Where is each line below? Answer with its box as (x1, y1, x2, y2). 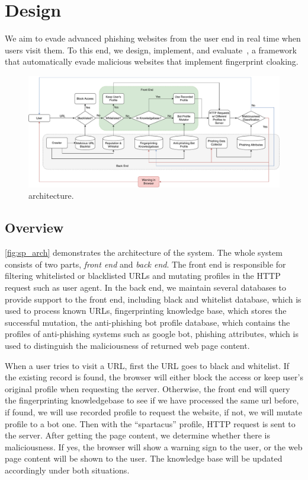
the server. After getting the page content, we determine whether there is (5, 429, 270, 441)
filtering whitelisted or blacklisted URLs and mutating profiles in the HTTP (5, 269, 281, 282)
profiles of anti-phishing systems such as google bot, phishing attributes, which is (5, 328, 299, 340)
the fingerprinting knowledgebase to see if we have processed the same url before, (5, 394, 299, 406)
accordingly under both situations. (5, 463, 130, 476)
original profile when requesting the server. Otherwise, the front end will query (5, 382, 290, 395)
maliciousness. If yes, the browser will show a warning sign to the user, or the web (5, 440, 303, 453)
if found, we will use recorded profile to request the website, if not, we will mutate (5, 406, 303, 418)
